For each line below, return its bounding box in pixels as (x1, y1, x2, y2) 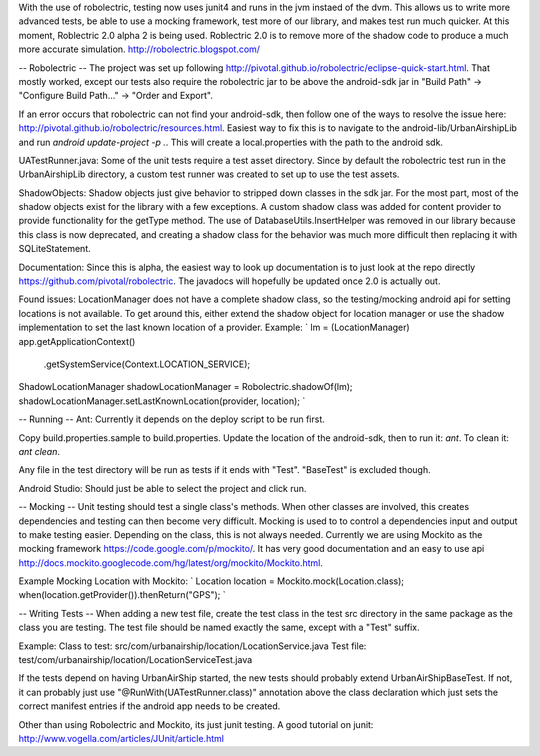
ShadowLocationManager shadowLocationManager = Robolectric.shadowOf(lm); (18, 381, 354, 393)
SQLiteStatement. (18, 243, 92, 255)
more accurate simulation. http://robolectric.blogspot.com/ (18, 43, 260, 55)
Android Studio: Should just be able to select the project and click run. (18, 482, 307, 494)
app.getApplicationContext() (18, 335, 136, 347)
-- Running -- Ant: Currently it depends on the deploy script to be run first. (18, 413, 325, 425)
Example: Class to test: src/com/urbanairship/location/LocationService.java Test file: (18, 640, 367, 652)
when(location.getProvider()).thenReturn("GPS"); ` (18, 589, 226, 601)
